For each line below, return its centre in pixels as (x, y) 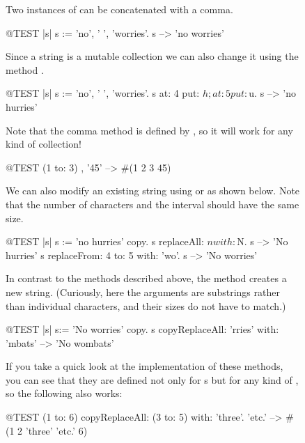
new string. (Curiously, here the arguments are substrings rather (143, 292)
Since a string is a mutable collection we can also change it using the (152, 56)
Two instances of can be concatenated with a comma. (119, 9)
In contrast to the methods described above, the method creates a (146, 278)
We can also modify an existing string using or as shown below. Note (153, 191)
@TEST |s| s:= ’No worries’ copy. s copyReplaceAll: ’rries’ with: (142, 329)
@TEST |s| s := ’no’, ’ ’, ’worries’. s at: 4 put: (103, 93)
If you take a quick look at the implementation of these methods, (144, 366)
